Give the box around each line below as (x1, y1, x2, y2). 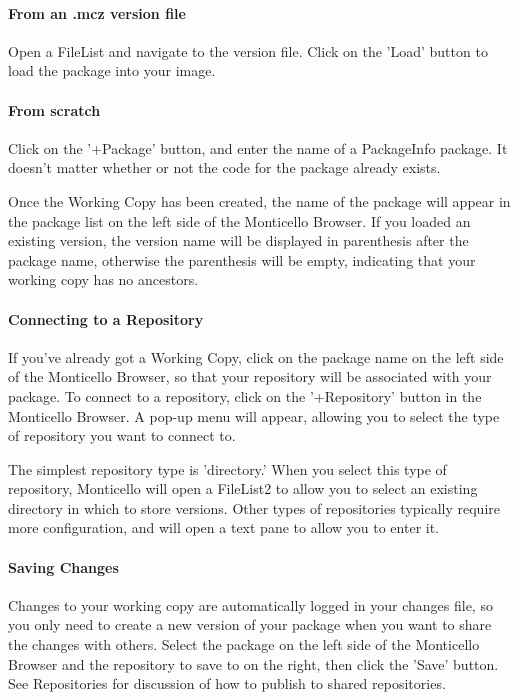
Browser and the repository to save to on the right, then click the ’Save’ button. (8, 653, 499, 674)
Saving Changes (8, 556, 119, 577)
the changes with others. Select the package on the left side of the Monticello (8, 634, 480, 655)
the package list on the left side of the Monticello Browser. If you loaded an (8, 210, 471, 231)
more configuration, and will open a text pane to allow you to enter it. (8, 517, 440, 538)
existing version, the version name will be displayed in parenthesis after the (8, 230, 469, 251)
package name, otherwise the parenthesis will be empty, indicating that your (8, 249, 476, 270)
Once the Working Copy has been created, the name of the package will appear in (8, 190, 511, 211)
